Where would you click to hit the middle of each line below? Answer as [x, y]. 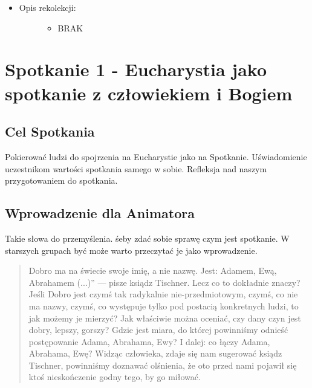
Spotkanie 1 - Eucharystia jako [136, 69]
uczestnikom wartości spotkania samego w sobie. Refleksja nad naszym [136, 168]
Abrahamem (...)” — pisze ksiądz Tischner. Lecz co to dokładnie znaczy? [164, 282]
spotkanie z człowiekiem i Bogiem [149, 93]
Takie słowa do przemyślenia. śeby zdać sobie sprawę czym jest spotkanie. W [147, 238]
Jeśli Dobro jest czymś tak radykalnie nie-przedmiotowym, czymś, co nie [163, 294]
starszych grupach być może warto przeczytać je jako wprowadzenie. [131, 250]
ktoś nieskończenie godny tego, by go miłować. [115, 377]
